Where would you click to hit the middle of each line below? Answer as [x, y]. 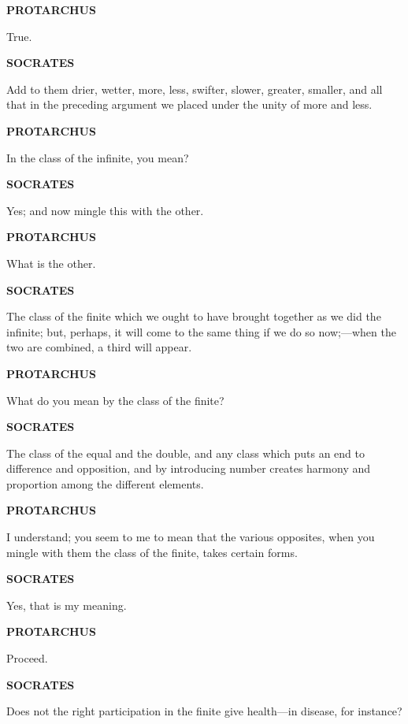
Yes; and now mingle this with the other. [105, 210]
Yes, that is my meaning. [67, 605]
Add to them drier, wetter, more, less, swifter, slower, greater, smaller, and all [195, 89]
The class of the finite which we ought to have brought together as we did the [194, 316]
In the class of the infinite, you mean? [98, 157]
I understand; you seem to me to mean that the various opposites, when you [191, 537]
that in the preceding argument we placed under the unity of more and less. [189, 104]
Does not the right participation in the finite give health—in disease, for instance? [204, 711]
